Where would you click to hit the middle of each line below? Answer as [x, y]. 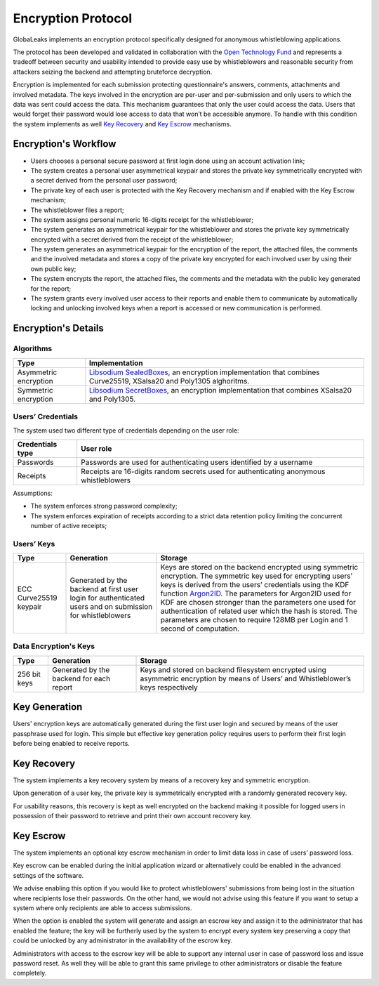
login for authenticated [107, 598]
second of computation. [200, 629]
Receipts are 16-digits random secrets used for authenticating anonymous [203, 471]
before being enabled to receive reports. [71, 744]
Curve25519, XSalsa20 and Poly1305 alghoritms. [169, 381]
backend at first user [104, 589]
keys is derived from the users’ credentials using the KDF [255, 585]
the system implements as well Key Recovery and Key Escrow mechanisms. [122, 124]
